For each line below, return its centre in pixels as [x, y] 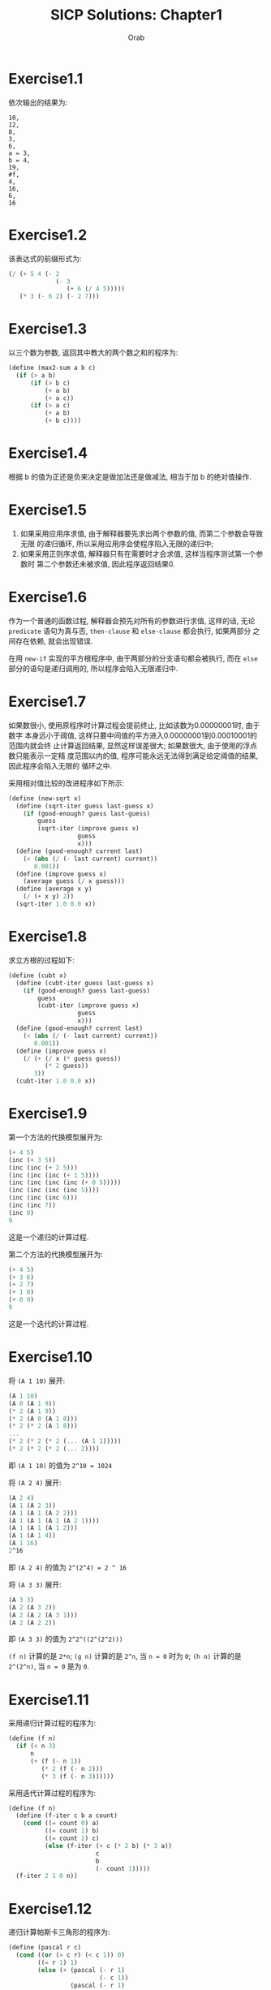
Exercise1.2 [48, 235]
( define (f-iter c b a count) [67, 1816]
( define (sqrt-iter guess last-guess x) [85, 806]
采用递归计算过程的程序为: [52, 1723]
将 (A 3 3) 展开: [35, 1584]
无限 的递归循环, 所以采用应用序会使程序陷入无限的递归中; [116, 543]
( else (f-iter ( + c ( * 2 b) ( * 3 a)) [108, 1846]
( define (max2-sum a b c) [52, 368]
